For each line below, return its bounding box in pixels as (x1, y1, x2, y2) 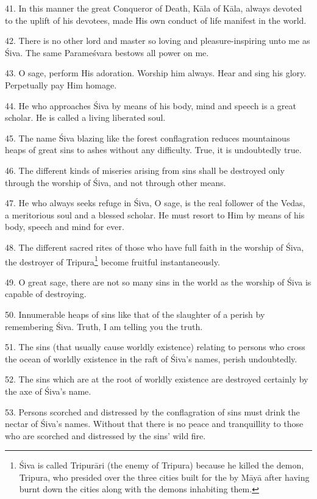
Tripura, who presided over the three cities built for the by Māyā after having (19, 470, 310, 483)
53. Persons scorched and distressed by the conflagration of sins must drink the (5, 405, 300, 418)
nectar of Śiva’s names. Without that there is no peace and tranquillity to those (5, 417, 304, 430)
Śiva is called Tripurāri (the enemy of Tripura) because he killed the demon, (19, 459, 304, 472)
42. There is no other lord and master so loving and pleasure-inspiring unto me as (5, 34, 310, 47)
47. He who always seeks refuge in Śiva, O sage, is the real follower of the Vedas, (5, 196, 305, 209)
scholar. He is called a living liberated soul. (5, 111, 166, 124)
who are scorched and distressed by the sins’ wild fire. (5, 429, 206, 442)
